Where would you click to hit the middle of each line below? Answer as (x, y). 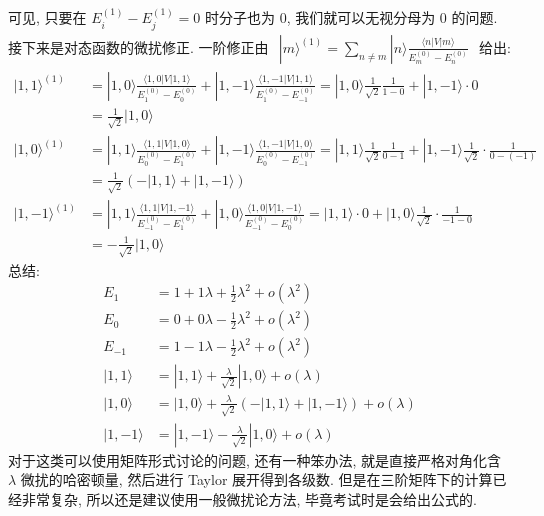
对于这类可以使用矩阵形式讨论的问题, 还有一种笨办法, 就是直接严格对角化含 (255, 459)
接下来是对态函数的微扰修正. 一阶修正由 (138, 46)
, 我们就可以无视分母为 (361, 17)
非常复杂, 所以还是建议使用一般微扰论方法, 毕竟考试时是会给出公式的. (249, 498)
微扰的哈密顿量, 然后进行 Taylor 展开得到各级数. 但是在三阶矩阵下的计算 (256, 479)
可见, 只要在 (47, 17)
